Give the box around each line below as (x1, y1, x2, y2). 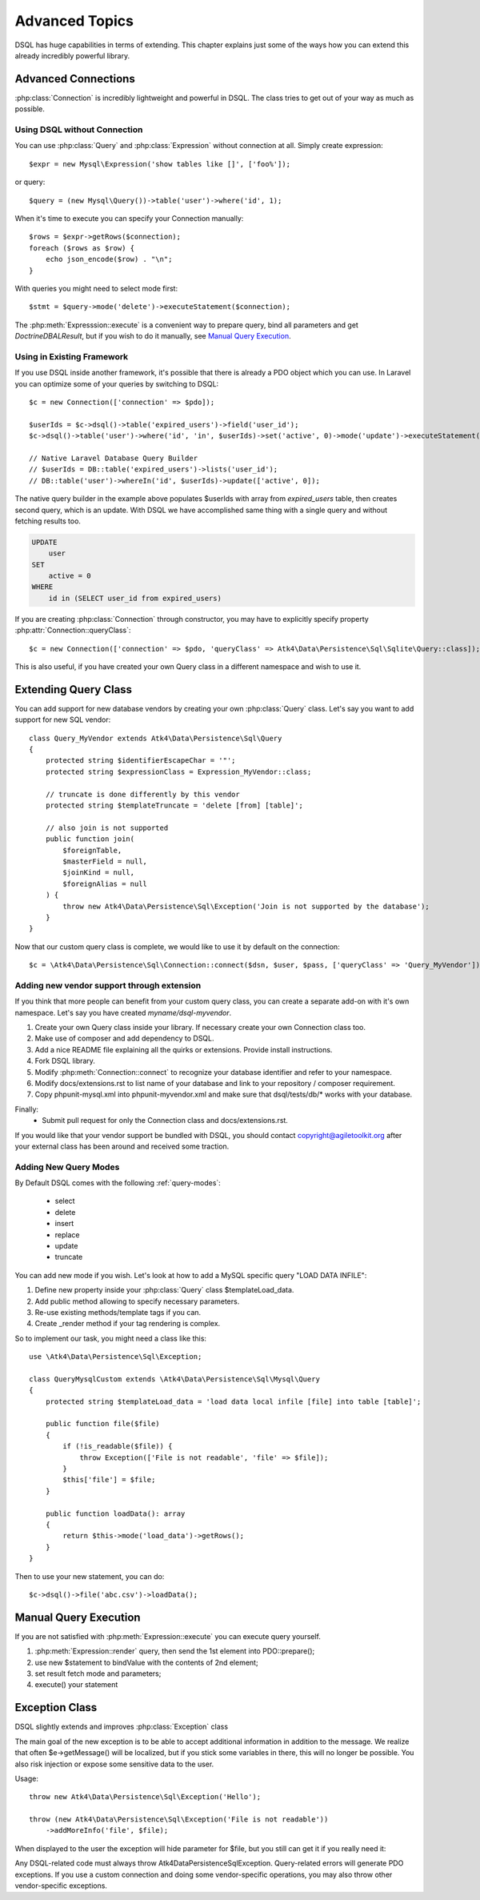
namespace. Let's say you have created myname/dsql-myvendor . (14, 1008, 232, 1017)
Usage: (14, 1774, 39, 1783)
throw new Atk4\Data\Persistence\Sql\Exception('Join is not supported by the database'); (62, 901, 430, 911)
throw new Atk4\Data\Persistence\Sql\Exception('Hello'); (29, 1793, 262, 1802)
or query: (14, 177, 46, 187)
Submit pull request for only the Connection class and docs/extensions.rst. (42, 1116, 288, 1125)
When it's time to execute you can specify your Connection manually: (14, 213, 244, 223)
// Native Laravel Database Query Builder (29, 453, 198, 463)
